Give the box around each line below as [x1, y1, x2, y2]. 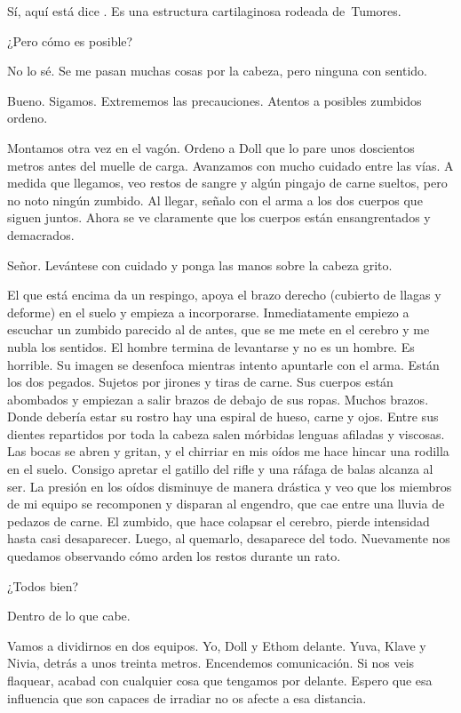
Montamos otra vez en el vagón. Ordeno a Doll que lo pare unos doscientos [7, 138, 415, 156]
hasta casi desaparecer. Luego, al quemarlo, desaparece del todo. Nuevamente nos [7, 529, 450, 548]
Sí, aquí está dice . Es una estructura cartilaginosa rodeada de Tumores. [7, 2, 401, 20]
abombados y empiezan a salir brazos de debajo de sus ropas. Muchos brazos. [7, 389, 429, 408]
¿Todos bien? [7, 576, 79, 595]
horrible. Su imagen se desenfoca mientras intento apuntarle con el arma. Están [7, 355, 440, 373]
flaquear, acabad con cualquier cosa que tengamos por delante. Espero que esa [7, 671, 433, 689]
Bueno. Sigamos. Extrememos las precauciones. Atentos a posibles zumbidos [7, 91, 422, 109]
